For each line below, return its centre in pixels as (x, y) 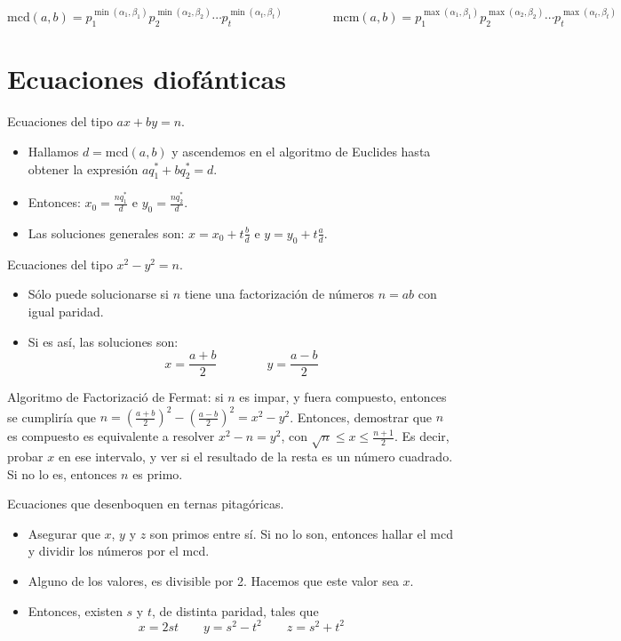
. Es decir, (422, 436)
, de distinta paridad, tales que (235, 610)
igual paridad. (66, 311)
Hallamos (53, 151)
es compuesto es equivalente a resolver (111, 436)
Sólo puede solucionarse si (98, 294)
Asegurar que (64, 533)
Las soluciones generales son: (106, 232)
